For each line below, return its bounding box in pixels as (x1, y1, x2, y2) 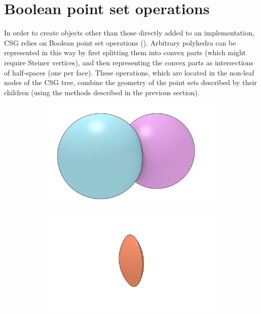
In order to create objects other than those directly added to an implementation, (4, 27, 254, 38)
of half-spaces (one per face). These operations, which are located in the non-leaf (4, 67, 254, 77)
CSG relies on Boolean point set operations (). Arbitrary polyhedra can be (4, 37, 236, 48)
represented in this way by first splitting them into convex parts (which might (4, 47, 246, 58)
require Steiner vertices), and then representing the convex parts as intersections (4, 57, 253, 67)
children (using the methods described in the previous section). (4, 87, 200, 97)
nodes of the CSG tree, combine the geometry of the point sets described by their (4, 77, 257, 88)
